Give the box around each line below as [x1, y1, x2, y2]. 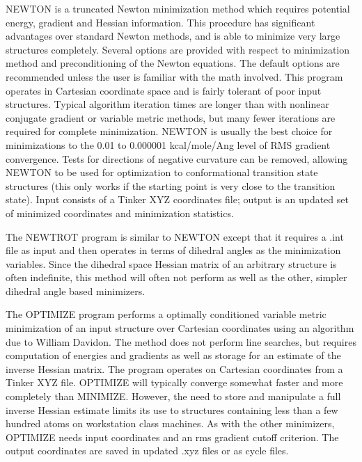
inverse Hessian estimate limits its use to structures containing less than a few [6, 402, 338, 417]
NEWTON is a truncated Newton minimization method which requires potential [6, 1, 350, 15]
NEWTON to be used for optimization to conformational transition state [6, 165, 318, 180]
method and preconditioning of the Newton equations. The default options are [6, 56, 340, 70]
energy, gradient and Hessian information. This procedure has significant [6, 15, 315, 29]
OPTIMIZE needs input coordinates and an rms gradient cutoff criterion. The [6, 429, 339, 444]
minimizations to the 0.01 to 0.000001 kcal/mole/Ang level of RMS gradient [6, 137, 331, 152]
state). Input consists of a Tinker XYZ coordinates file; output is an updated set [6, 192, 349, 207]
